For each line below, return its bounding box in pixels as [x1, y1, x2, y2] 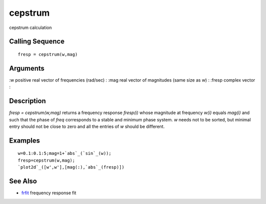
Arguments [9, 64, 45, 72]
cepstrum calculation [9, 25, 52, 30]
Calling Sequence [9, 37, 65, 46]
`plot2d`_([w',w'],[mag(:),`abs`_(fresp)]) [18, 165, 125, 170]
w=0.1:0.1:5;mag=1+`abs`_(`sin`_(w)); [18, 150, 112, 156]
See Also [9, 177, 37, 185]
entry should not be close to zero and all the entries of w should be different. [9, 123, 165, 129]
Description [9, 97, 46, 105]
